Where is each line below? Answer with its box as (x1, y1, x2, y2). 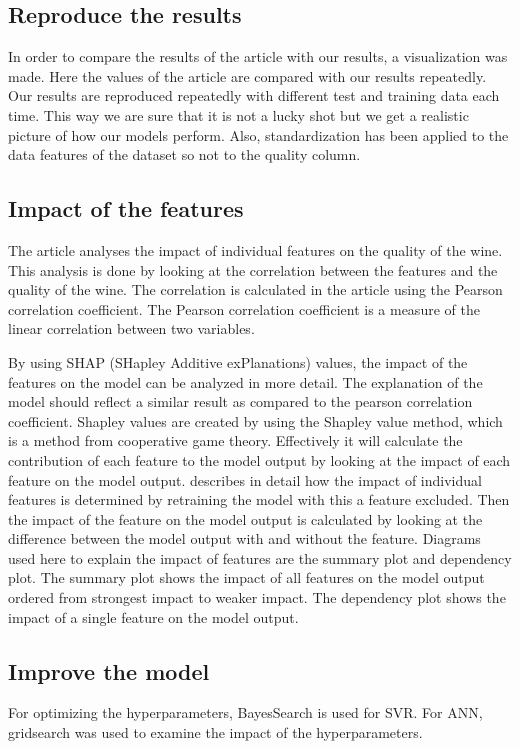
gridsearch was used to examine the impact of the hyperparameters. (8, 722, 423, 743)
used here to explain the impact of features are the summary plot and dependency (8, 547, 512, 568)
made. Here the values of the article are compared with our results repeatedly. (8, 65, 487, 86)
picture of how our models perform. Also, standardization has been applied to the (8, 124, 509, 145)
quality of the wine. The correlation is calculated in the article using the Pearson (8, 279, 503, 300)
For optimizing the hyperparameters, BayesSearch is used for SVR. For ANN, (8, 702, 483, 723)
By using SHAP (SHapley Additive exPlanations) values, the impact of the (8, 351, 468, 372)
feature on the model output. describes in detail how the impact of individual (8, 469, 482, 490)
